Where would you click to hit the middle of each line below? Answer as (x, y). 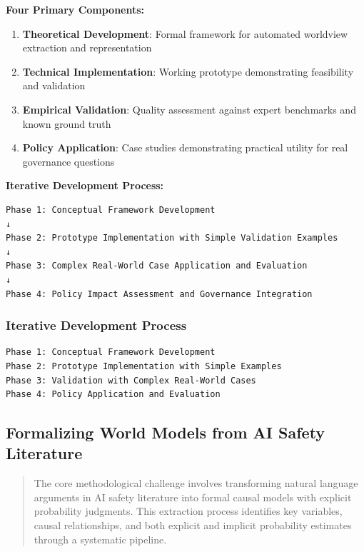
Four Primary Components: (75, 9)
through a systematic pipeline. (100, 539)
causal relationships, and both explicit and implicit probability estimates (193, 525)
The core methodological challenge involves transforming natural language (196, 483)
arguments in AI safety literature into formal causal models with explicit (193, 497)
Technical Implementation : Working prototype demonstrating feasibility (188, 71)
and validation (54, 85)
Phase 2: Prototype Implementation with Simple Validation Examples (172, 238)
